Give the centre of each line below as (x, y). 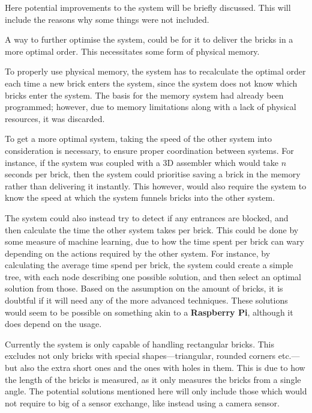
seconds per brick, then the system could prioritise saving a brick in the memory (153, 174)
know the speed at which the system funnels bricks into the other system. (140, 197)
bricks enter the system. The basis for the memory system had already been (144, 95)
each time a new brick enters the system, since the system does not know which (151, 83)
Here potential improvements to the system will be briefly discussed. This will (148, 7)
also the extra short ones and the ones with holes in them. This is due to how (163, 368)
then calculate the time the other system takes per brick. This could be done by (152, 229)
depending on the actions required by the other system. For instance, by (138, 253)
